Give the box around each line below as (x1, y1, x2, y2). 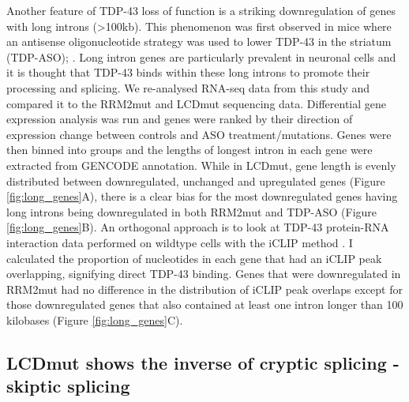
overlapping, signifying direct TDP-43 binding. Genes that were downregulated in (6, 265, 401, 282)
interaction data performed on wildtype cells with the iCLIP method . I (6, 234, 353, 250)
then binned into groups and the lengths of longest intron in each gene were (6, 141, 373, 158)
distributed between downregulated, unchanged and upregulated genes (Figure (6, 172, 385, 189)
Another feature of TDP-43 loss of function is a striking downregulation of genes (6, 2, 396, 18)
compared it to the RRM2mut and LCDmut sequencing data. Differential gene (6, 95, 386, 111)
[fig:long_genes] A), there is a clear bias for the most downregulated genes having (6, 188, 398, 205)
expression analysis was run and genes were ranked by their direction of (6, 111, 353, 127)
